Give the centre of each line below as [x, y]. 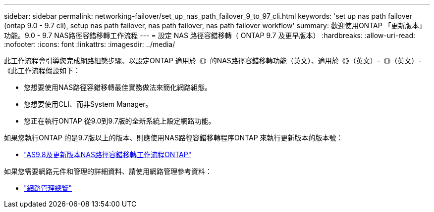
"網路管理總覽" [48, 188]
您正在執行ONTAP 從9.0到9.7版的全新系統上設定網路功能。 [120, 121]
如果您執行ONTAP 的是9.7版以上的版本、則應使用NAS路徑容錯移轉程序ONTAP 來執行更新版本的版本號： [174, 138]
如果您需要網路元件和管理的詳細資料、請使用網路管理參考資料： [108, 171]
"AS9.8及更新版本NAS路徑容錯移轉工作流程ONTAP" [108, 154]
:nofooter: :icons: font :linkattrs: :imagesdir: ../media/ [90, 44]
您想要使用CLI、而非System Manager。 [88, 104]
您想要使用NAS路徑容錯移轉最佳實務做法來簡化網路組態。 [118, 87]
